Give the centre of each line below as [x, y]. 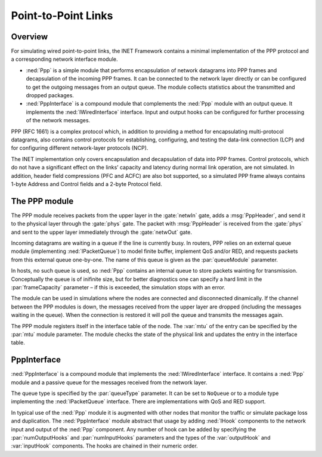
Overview [30, 37]
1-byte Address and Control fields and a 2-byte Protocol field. [86, 184]
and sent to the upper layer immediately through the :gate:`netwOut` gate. [102, 232]
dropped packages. [50, 95]
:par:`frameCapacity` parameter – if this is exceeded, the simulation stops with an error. [118, 287]
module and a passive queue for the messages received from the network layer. [109, 382]
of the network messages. [58, 121]
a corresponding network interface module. [64, 59]
